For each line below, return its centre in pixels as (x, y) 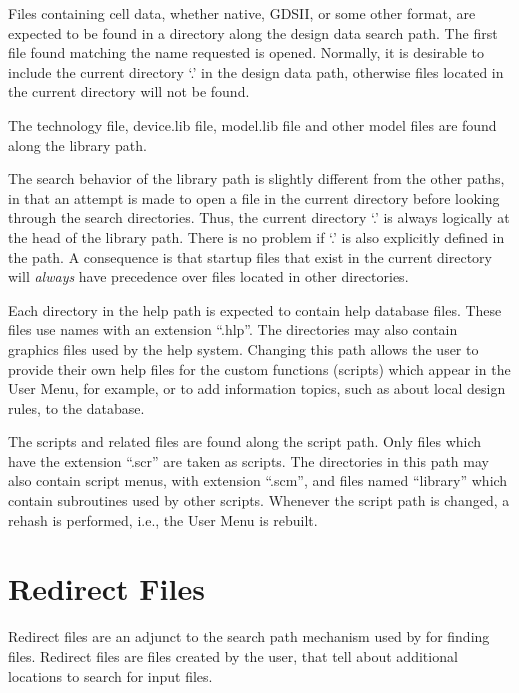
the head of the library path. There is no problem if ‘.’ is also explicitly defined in (256, 236)
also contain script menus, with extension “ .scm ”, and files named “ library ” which (258, 480)
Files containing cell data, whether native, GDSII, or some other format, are (242, 13)
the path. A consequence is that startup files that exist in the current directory (250, 256)
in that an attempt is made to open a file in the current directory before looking (254, 197)
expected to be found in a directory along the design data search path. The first (253, 32)
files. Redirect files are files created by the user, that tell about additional (233, 655)
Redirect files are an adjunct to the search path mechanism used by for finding (249, 636)
